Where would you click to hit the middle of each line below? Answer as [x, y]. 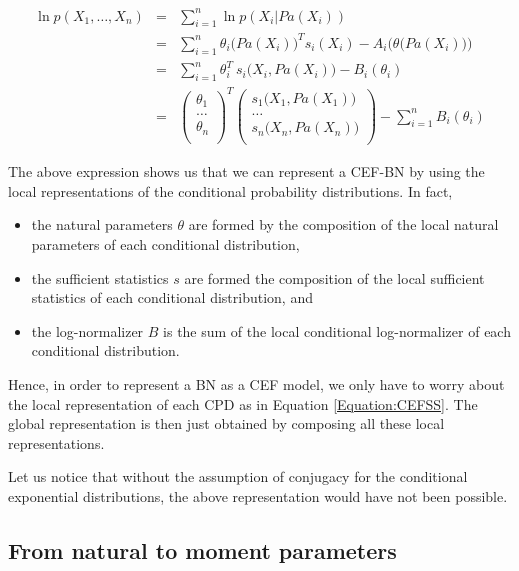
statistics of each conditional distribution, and [172, 297]
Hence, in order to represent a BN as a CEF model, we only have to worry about [256, 383]
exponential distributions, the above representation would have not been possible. [258, 495]
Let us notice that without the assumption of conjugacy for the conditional [238, 476]
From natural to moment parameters [202, 549]
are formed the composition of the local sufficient [334, 277]
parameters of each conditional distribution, [165, 243]
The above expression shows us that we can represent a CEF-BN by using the [246, 171]
